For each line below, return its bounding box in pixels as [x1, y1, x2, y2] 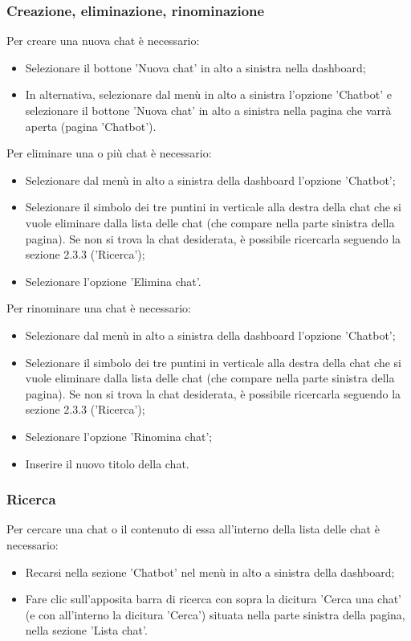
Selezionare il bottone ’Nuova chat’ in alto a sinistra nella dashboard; [25, 59, 366, 76]
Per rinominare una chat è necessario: [6, 300, 191, 316]
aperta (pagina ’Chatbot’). [25, 117, 157, 134]
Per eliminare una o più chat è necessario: [6, 145, 212, 161]
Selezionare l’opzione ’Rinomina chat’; [25, 427, 213, 444]
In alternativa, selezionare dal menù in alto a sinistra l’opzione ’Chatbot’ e [25, 86, 392, 103]
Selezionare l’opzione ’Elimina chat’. [25, 272, 201, 289]
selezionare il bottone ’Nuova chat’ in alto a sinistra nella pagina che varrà [25, 102, 392, 118]
